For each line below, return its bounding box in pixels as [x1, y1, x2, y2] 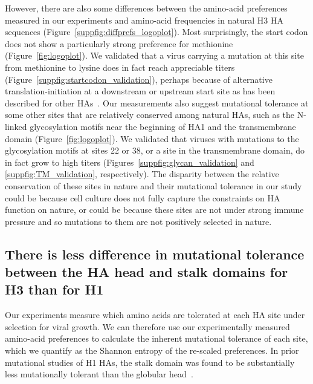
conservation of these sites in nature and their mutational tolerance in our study [5, 179, 302, 192]
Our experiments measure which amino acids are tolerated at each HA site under [5, 308, 305, 321]
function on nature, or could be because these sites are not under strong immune [5, 203, 304, 216]
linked [5, 120, 27, 132]
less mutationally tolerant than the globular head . [5, 368, 193, 380]
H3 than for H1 [5, 280, 104, 299]
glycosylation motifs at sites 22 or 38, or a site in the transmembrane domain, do [5, 144, 305, 157]
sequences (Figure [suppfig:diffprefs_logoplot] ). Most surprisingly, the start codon [5, 25, 308, 38]
